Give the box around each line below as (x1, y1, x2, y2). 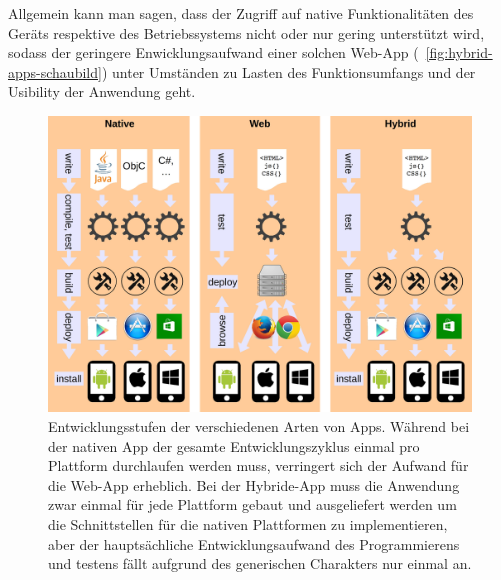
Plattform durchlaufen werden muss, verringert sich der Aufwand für (48, 455, 469, 476)
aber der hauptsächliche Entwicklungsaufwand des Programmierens (48, 533, 460, 554)
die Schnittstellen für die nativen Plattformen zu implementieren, (48, 514, 448, 534)
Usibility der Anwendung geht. (8, 81, 196, 102)
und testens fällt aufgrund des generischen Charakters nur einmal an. (48, 553, 472, 574)
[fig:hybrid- (425, 42, 493, 63)
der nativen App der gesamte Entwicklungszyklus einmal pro (48, 435, 420, 456)
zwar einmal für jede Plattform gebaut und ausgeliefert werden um (48, 494, 457, 515)
